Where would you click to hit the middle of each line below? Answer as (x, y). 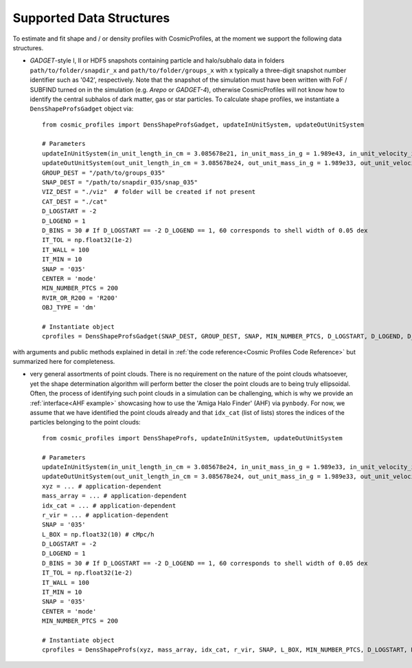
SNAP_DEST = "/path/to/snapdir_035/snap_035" (120, 183)
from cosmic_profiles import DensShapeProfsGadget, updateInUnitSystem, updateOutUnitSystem (203, 125)
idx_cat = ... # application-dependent (109, 505)
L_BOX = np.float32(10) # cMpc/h (98, 534)
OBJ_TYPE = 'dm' (69, 308)
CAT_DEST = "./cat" (75, 202)
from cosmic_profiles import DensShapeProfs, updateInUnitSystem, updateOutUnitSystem (192, 438)
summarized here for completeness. (64, 362)
